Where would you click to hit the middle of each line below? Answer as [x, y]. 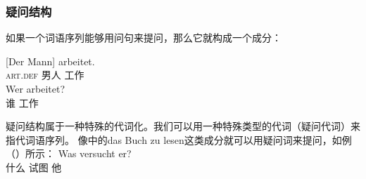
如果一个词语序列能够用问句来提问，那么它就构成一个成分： [144, 38]
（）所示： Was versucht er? [69, 153]
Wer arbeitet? [36, 88]
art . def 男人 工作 [45, 75]
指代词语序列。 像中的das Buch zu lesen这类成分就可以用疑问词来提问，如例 [179, 139]
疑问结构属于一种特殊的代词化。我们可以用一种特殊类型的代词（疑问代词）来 [183, 126]
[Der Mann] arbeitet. [50, 61]
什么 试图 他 [34, 167]
